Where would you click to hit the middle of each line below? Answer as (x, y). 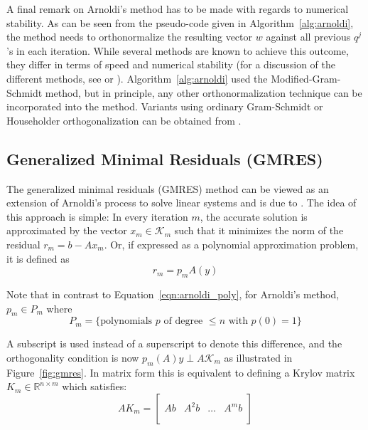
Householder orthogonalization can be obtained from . (124, 120)
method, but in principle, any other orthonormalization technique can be (204, 92)
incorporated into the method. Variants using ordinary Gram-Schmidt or (165, 106)
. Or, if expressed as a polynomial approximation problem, (231, 244)
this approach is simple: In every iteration (97, 216)
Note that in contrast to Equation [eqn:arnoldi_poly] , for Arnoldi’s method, (173, 294)
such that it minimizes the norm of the (259, 230)
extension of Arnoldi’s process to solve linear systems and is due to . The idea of (182, 203)
